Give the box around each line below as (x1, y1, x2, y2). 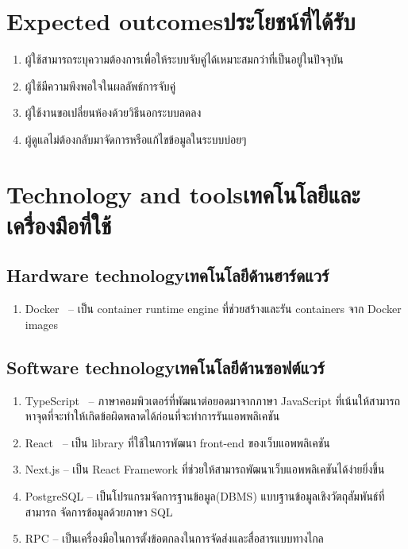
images (25, 315, 59, 332)
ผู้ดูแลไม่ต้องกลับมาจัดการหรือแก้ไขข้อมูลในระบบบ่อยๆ (25, 130, 247, 147)
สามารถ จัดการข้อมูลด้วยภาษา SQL (25, 503, 173, 520)
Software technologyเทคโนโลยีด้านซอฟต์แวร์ (6, 354, 325, 379)
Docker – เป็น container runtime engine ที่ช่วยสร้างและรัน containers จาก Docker (25, 300, 402, 317)
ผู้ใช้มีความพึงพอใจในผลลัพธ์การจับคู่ (25, 77, 176, 94)
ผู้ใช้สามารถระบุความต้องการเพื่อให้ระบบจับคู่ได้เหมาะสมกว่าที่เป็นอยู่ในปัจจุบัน (25, 51, 344, 68)
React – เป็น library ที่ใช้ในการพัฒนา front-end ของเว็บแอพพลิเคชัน (25, 434, 330, 450)
